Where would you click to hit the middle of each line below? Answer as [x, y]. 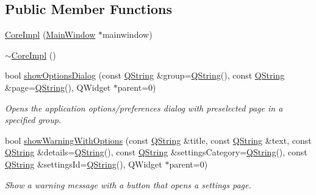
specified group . [33, 120]
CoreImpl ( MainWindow [50, 34]
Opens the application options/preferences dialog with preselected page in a [144, 108]
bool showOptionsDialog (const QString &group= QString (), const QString [145, 75]
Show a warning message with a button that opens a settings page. [128, 184]
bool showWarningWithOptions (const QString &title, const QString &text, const [158, 140]
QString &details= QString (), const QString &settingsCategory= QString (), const [156, 152]
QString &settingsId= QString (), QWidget [84, 164]
